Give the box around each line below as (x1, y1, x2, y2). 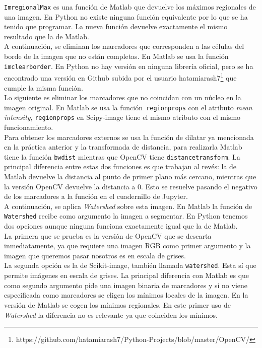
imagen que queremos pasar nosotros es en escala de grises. (4, 250, 186, 260)
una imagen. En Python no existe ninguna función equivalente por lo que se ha (4, 11, 248, 22)
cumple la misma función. (4, 82, 83, 93)
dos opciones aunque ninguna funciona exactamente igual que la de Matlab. (4, 221, 238, 231)
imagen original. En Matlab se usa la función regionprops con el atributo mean (4, 102, 252, 112)
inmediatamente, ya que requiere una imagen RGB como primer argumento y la (4, 240, 251, 251)
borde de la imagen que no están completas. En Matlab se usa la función (4, 51, 229, 61)
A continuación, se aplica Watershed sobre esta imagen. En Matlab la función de (4, 200, 252, 211)
